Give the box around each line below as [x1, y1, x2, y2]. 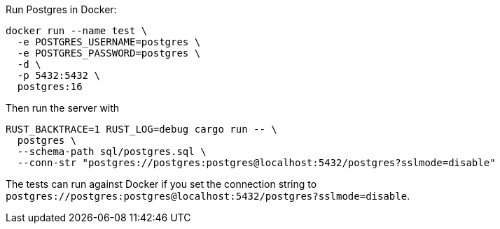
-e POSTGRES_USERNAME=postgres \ [17, 36, 201, 47]
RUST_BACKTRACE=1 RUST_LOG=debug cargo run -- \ [6, 124, 277, 135]
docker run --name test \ [6, 25, 148, 36]
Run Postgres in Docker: [6, 3, 117, 15]
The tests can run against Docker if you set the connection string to [6, 178, 317, 190]
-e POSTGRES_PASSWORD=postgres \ [17, 47, 201, 59]
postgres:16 [17, 81, 83, 92]
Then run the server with [6, 102, 120, 114]
